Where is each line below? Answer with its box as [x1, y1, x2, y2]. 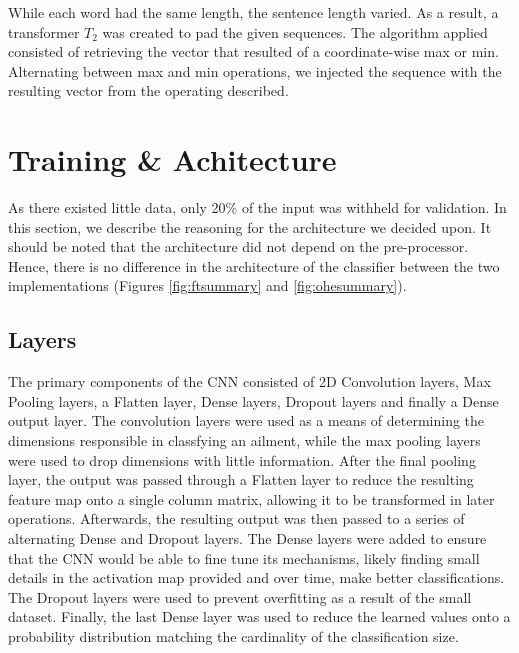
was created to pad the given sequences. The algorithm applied [102, 21, 488, 42]
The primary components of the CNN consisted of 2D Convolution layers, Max [8, 371, 491, 392]
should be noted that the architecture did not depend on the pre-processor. [8, 236, 469, 257]
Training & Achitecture [8, 139, 337, 180]
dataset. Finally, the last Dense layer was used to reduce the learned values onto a [8, 606, 511, 627]
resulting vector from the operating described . [8, 80, 289, 101]
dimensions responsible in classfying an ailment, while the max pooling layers [8, 430, 481, 451]
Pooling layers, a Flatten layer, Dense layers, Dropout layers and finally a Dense [8, 390, 499, 411]
